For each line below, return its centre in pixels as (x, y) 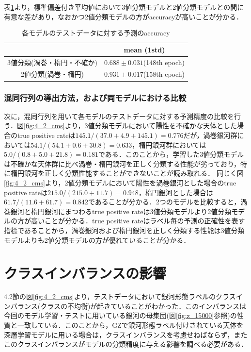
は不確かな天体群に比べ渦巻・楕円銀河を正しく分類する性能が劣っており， (122, 163)
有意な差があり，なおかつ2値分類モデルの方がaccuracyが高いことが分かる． (124, 16)
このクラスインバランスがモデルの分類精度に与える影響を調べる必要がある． (126, 344)
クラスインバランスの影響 (85, 273)
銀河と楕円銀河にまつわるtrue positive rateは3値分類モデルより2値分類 (121, 211)
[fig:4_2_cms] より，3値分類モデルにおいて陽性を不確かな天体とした (130, 126)
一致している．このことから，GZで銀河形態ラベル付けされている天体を (130, 325)
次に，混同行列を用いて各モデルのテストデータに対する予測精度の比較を (119, 116)
